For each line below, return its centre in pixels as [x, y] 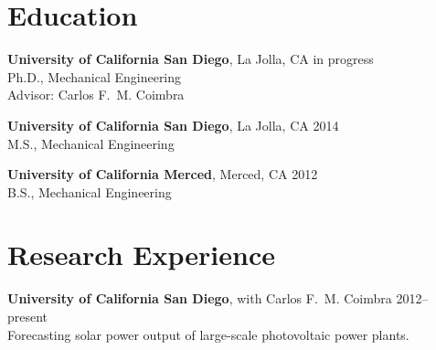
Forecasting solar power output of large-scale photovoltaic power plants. [208, 334]
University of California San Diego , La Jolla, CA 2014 [173, 125]
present [28, 316]
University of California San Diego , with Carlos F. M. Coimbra [200, 298]
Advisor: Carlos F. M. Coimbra [96, 95]
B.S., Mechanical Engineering [90, 191]
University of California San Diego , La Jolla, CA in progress [191, 59]
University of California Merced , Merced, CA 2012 [163, 174]
